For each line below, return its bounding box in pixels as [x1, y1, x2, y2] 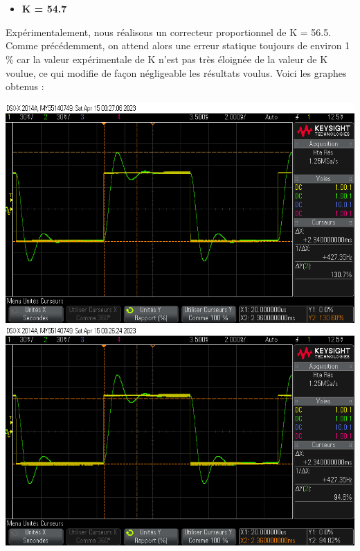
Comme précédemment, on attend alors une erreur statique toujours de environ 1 [6, 38, 350, 53]
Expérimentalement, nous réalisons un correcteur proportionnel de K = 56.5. [6, 24, 332, 39]
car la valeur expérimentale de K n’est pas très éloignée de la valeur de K [17, 51, 328, 66]
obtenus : [6, 79, 44, 94]
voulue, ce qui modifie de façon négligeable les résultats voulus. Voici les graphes [6, 65, 347, 80]
